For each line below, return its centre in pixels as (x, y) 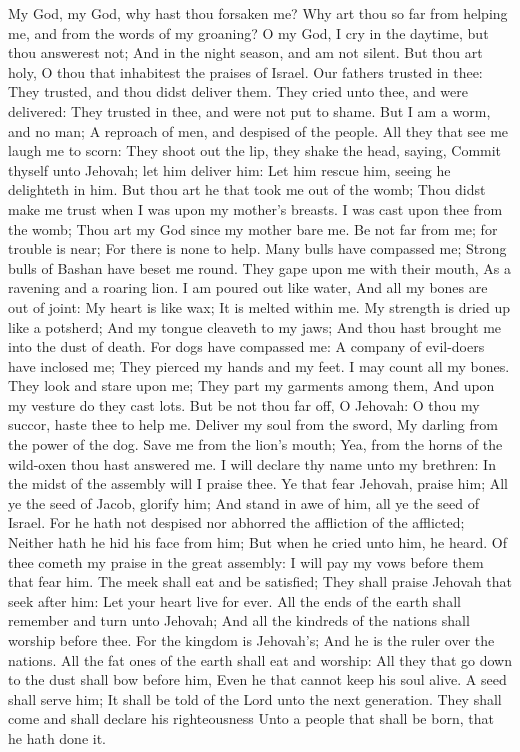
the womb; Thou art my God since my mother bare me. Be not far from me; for (253, 228)
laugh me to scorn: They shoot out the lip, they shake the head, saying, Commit (255, 150)
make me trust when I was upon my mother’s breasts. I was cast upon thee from (255, 208)
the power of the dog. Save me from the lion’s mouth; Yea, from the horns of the (255, 444)
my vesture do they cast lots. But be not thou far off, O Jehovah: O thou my (244, 404)
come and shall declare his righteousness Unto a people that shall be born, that (251, 718)
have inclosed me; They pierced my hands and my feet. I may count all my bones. (259, 365)
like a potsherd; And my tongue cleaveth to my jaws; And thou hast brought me (255, 326)
